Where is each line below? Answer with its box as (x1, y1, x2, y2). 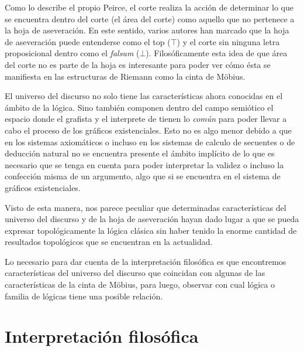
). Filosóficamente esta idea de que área (146, 47, 288, 59)
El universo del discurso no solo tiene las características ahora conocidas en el (5, 90, 283, 102)
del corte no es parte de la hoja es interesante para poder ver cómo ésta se (5, 58, 271, 70)
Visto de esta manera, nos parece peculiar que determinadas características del (5, 201, 286, 213)
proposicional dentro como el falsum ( (5, 47, 140, 59)
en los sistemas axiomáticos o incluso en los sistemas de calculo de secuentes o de (5, 135, 295, 148)
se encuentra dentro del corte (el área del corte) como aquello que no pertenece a (5, 12, 295, 25)
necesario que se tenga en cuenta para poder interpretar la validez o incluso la (5, 158, 284, 171)
